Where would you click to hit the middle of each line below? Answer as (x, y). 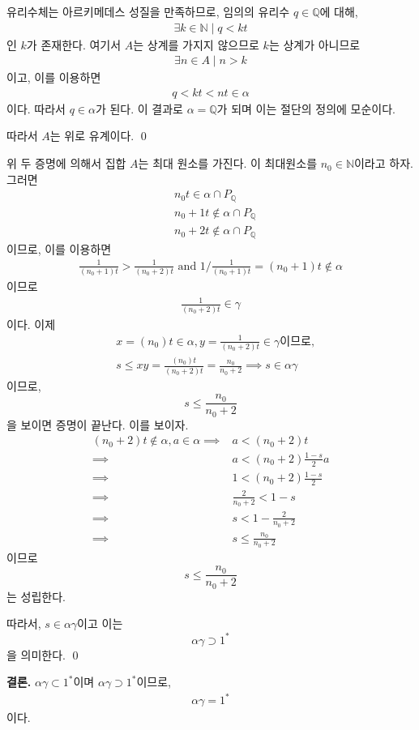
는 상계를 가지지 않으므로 (196, 44)
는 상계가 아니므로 (314, 44)
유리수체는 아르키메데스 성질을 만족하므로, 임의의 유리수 (148, 11)
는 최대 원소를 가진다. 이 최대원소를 (228, 163)
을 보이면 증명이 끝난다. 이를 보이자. (98, 424)
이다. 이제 (31, 324)
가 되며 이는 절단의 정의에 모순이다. (306, 108)
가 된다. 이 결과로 (139, 108)
